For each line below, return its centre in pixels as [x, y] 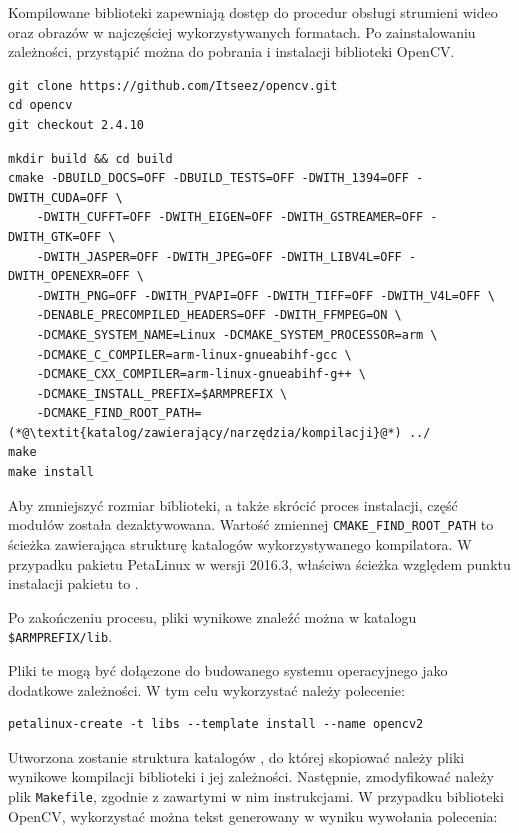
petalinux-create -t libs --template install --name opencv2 [216, 724]
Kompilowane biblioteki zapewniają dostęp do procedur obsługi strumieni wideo [253, 12]
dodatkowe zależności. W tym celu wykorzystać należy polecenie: [206, 689]
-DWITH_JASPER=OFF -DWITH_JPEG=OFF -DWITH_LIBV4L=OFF [219, 256]
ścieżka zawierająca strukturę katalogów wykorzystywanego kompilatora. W [240, 543]
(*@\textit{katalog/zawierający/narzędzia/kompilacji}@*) [205, 432]
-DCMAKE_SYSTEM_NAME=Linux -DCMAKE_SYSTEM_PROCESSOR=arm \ [237, 334]
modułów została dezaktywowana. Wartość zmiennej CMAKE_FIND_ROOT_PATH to [251, 524]
